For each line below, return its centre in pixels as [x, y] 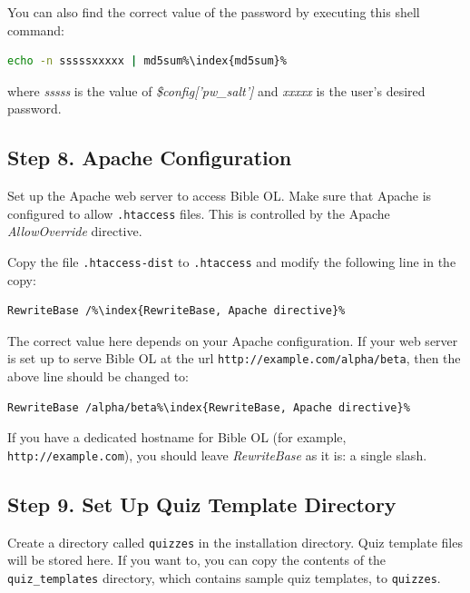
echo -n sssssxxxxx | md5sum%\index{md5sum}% [147, 61]
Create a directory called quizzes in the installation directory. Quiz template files [235, 542]
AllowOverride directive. [75, 231]
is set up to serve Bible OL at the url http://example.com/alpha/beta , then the [234, 358]
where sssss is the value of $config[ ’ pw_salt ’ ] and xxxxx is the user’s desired [216, 90]
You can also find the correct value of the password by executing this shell [214, 12]
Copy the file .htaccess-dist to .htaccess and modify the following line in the [232, 262]
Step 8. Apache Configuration [150, 158]
